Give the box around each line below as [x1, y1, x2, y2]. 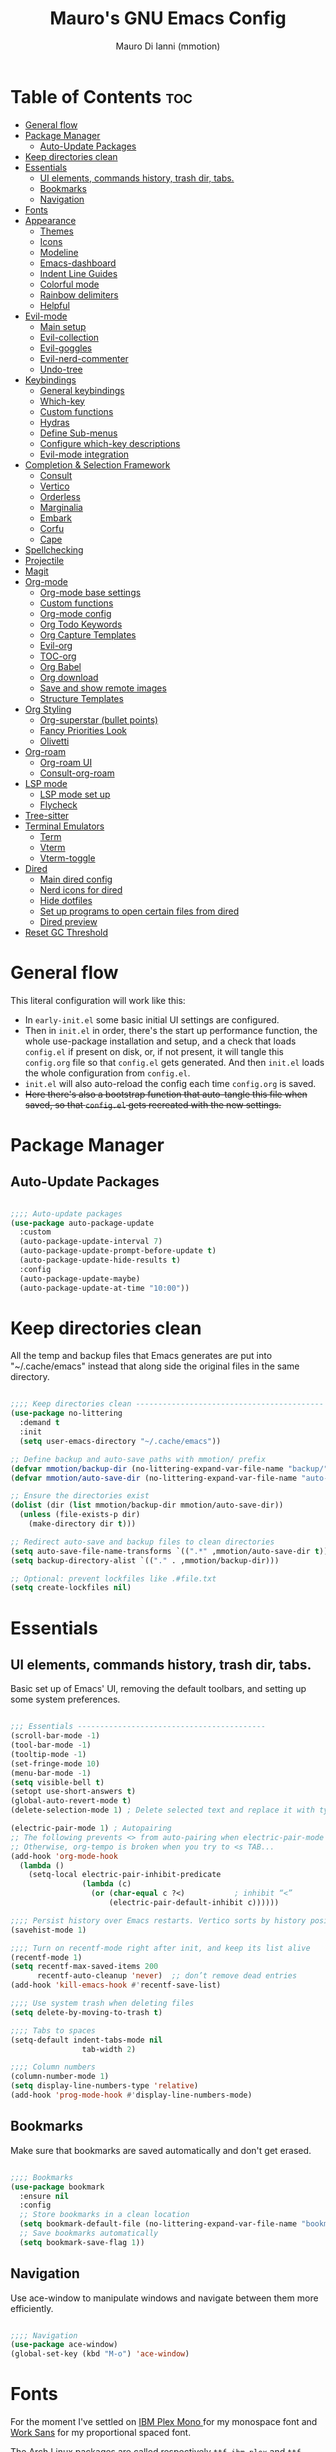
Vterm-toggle [39, 852, 96, 864]
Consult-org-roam [39, 767, 115, 779]
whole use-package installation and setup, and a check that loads [24, 1035, 297, 1047]
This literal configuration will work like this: [10, 994, 186, 1006]
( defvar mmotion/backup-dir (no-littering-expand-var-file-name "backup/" [10, 1463, 329, 1474]
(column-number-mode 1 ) [10, 2072, 110, 2082]
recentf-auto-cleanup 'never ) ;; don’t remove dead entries [36, 1971, 298, 1981]
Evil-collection [39, 331, 100, 343]
